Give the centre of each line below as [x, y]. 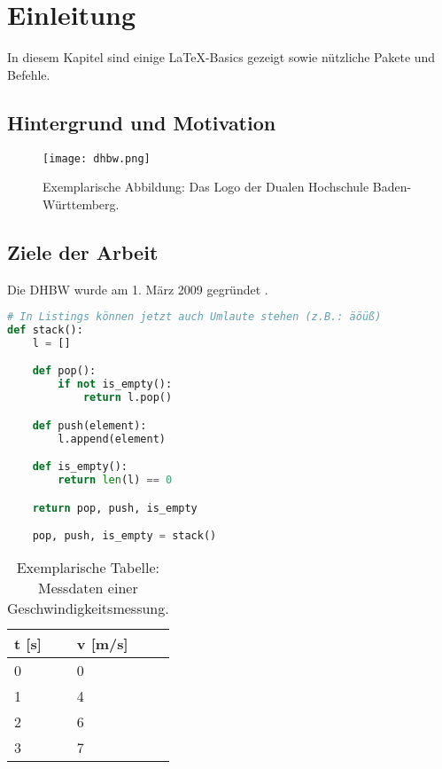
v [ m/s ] [102, 643]
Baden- [392, 187]
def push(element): [89, 425]
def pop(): [64, 371]
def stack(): [45, 330]
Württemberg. [81, 204]
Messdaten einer [88, 587]
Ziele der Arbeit [83, 251]
